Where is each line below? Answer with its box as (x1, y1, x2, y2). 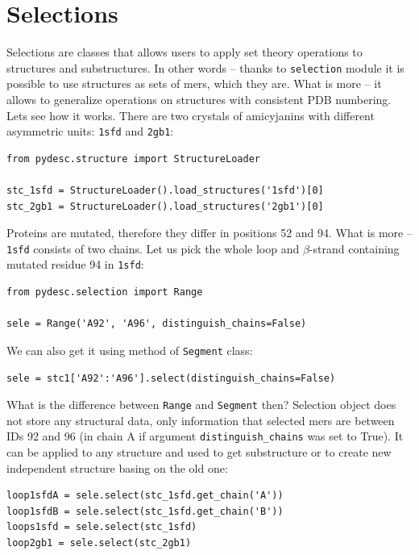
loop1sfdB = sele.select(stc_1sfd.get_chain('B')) (6, 505, 284, 517)
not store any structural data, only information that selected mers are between (6, 411, 395, 428)
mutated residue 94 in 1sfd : (6, 256, 144, 273)
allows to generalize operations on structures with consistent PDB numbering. (6, 90, 392, 107)
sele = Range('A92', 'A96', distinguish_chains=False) (6, 318, 307, 330)
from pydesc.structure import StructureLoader (6, 152, 260, 165)
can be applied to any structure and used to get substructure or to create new (6, 444, 392, 461)
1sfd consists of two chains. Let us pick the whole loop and (6, 240, 300, 257)
